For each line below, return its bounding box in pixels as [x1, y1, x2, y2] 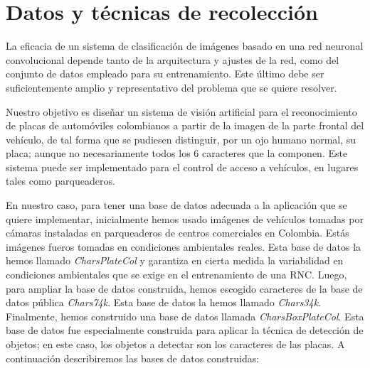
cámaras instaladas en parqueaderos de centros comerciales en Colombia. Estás [6, 225, 349, 240]
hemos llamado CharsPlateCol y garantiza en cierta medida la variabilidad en [6, 253, 344, 268]
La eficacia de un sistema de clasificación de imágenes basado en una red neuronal [6, 38, 364, 53]
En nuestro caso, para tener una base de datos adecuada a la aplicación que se [6, 197, 347, 212]
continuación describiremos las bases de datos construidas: [6, 350, 260, 365]
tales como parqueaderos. [6, 173, 115, 188]
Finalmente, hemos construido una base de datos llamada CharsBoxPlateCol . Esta [6, 308, 364, 323]
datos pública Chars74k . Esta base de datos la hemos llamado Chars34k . [6, 295, 322, 310]
